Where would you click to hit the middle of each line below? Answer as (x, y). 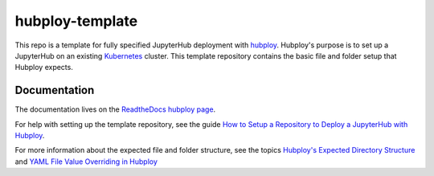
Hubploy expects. (44, 68)
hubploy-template (76, 21)
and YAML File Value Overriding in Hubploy (86, 162)
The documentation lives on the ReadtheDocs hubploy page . (115, 109)
